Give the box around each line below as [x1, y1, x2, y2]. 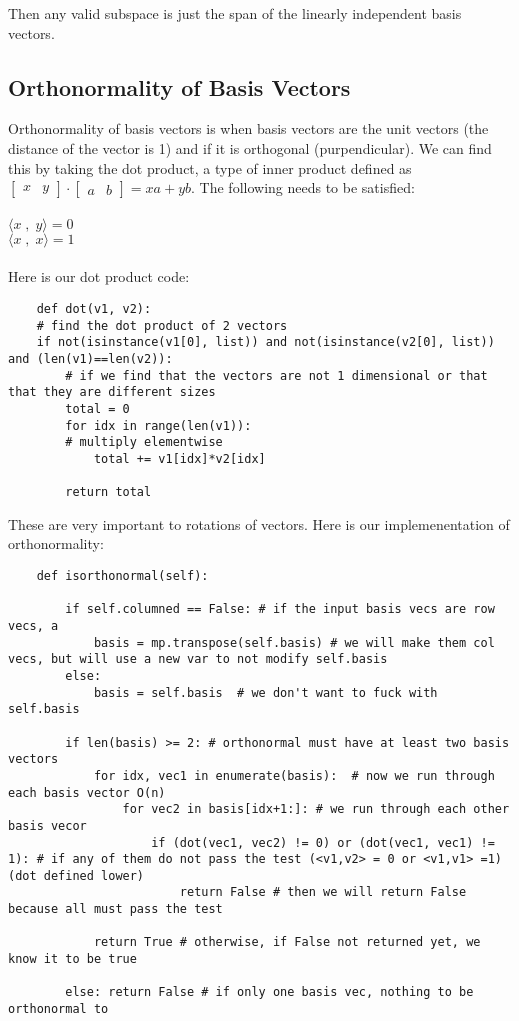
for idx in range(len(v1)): [65, 418, 252, 433]
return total [65, 485, 152, 500]
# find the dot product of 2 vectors [36, 318, 288, 333]
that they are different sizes [8, 385, 216, 400]
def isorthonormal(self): [36, 569, 209, 584]
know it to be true [8, 952, 137, 967]
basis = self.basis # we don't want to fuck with [93, 685, 438, 700]
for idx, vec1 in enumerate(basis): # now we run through [93, 768, 495, 783]
